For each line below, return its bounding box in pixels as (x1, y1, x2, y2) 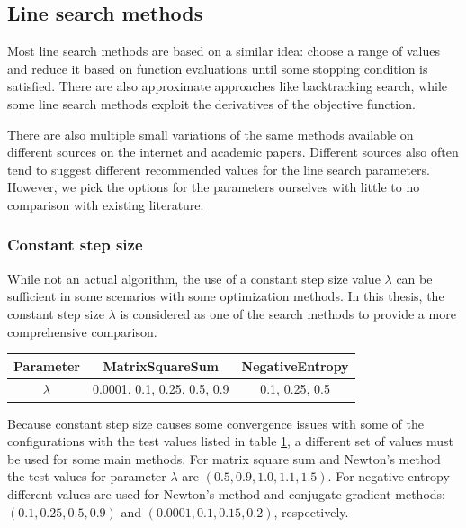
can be (396, 269, 433, 287)
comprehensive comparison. (7, 322, 157, 341)
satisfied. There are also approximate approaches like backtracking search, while (7, 77, 448, 96)
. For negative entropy (327, 467, 450, 486)
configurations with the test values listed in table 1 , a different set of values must (7, 432, 454, 451)
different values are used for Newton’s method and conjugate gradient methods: (7, 484, 445, 503)
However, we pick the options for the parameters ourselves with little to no (7, 178, 420, 196)
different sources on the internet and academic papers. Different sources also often (7, 142, 459, 161)
